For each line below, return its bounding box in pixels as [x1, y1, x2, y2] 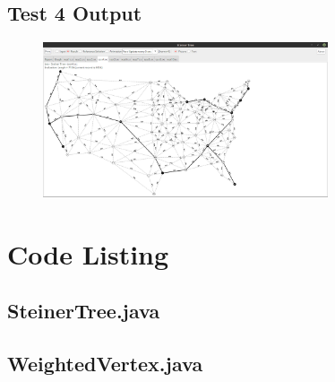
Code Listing [7, 235, 169, 272]
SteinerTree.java [7, 297, 160, 325]
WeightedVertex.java [7, 350, 203, 377]
